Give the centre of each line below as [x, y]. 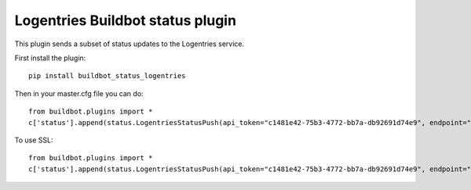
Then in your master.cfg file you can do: [79, 93]
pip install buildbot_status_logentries [107, 76]
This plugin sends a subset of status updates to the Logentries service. [130, 44]
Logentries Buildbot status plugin [126, 20]
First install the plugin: [50, 58]
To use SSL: [34, 140]
